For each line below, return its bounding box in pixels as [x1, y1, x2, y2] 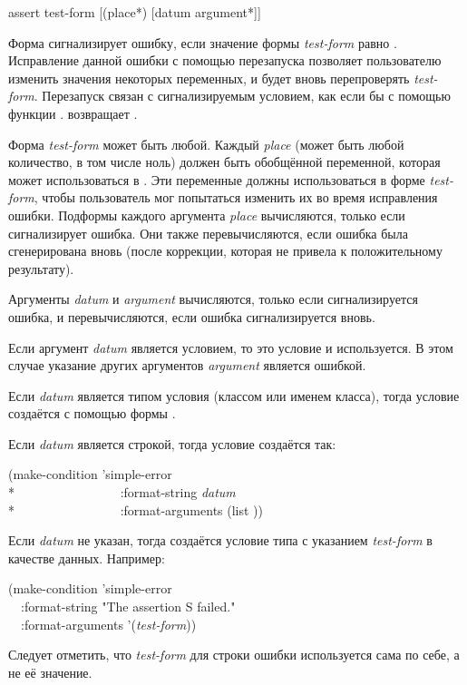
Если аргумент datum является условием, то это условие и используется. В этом [8, 338, 453, 357]
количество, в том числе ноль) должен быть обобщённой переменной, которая [8, 152, 441, 171]
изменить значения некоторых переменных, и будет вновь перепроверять [8, 68, 410, 87]
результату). [8, 259, 74, 278]
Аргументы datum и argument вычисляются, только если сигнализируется [8, 289, 418, 308]
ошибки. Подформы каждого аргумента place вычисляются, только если [8, 205, 405, 224]
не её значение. [8, 662, 92, 681]
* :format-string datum [8, 483, 236, 502]
